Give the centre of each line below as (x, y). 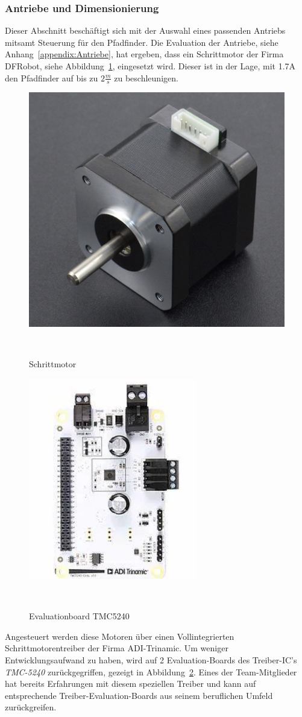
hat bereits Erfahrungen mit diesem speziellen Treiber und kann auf (131, 684)
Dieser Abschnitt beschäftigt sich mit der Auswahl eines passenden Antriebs (145, 30)
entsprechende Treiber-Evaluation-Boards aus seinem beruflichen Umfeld (139, 695)
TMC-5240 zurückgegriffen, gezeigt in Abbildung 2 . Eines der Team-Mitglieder (151, 671)
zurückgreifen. (31, 707)
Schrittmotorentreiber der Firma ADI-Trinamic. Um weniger (117, 648)
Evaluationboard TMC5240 (79, 616)
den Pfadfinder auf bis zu (52, 77)
